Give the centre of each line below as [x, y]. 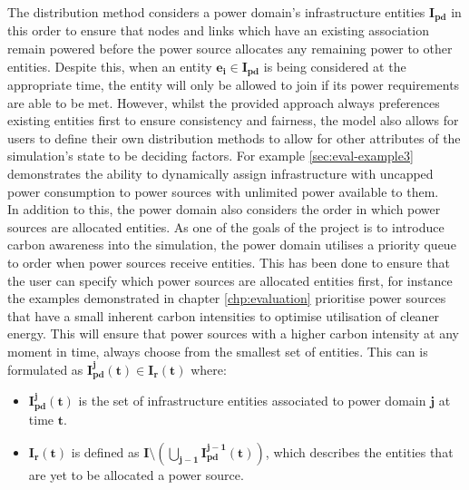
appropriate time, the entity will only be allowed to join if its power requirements [234, 85]
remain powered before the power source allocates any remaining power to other [230, 49]
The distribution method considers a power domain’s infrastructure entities [216, 12]
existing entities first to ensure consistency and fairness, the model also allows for [233, 120]
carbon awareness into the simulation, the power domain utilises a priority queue [232, 245]
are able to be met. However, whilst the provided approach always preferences [224, 102]
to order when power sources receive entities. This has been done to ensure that [229, 263]
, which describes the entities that [359, 451]
